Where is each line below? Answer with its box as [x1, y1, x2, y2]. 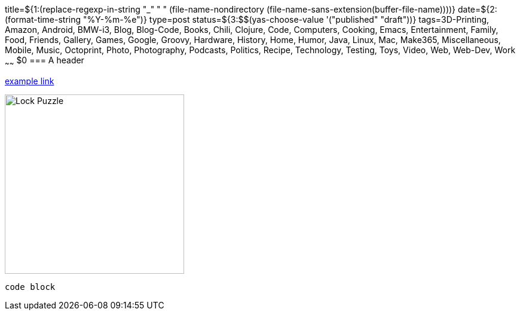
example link [5, 75, 54, 86]
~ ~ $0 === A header [5, 55, 84, 68]
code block [5, 282, 56, 292]
